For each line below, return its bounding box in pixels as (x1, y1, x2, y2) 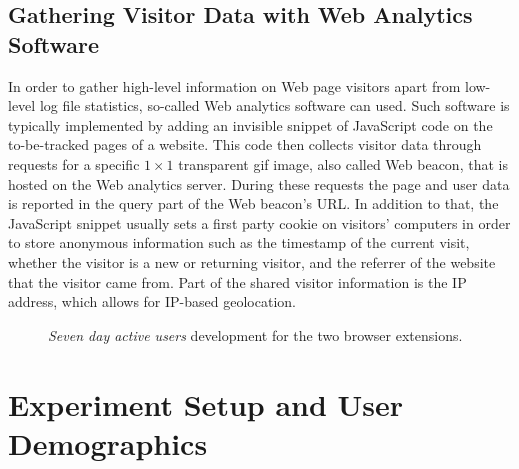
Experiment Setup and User (8, 383, 404, 424)
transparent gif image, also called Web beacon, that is (178, 153, 508, 174)
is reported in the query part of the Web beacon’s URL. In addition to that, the (8, 193, 499, 214)
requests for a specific (8, 153, 140, 174)
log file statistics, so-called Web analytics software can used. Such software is (39, 95, 510, 116)
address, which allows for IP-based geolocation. (8, 291, 296, 312)
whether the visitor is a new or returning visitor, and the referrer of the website (8, 251, 496, 272)
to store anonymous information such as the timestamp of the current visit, (8, 232, 470, 253)
